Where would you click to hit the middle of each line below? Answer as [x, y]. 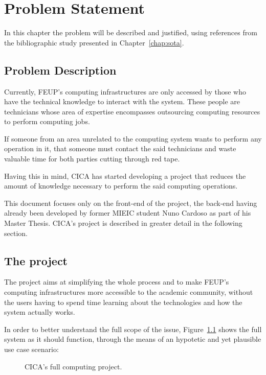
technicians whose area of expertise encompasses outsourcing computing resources [132, 111]
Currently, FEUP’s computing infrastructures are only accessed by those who [125, 91]
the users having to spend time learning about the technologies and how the [123, 302]
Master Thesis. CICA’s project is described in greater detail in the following [123, 223]
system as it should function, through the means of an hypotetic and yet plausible [133, 339]
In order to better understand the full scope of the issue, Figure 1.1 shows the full [133, 329]
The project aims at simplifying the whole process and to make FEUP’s [117, 282]
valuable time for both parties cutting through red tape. [92, 159]
